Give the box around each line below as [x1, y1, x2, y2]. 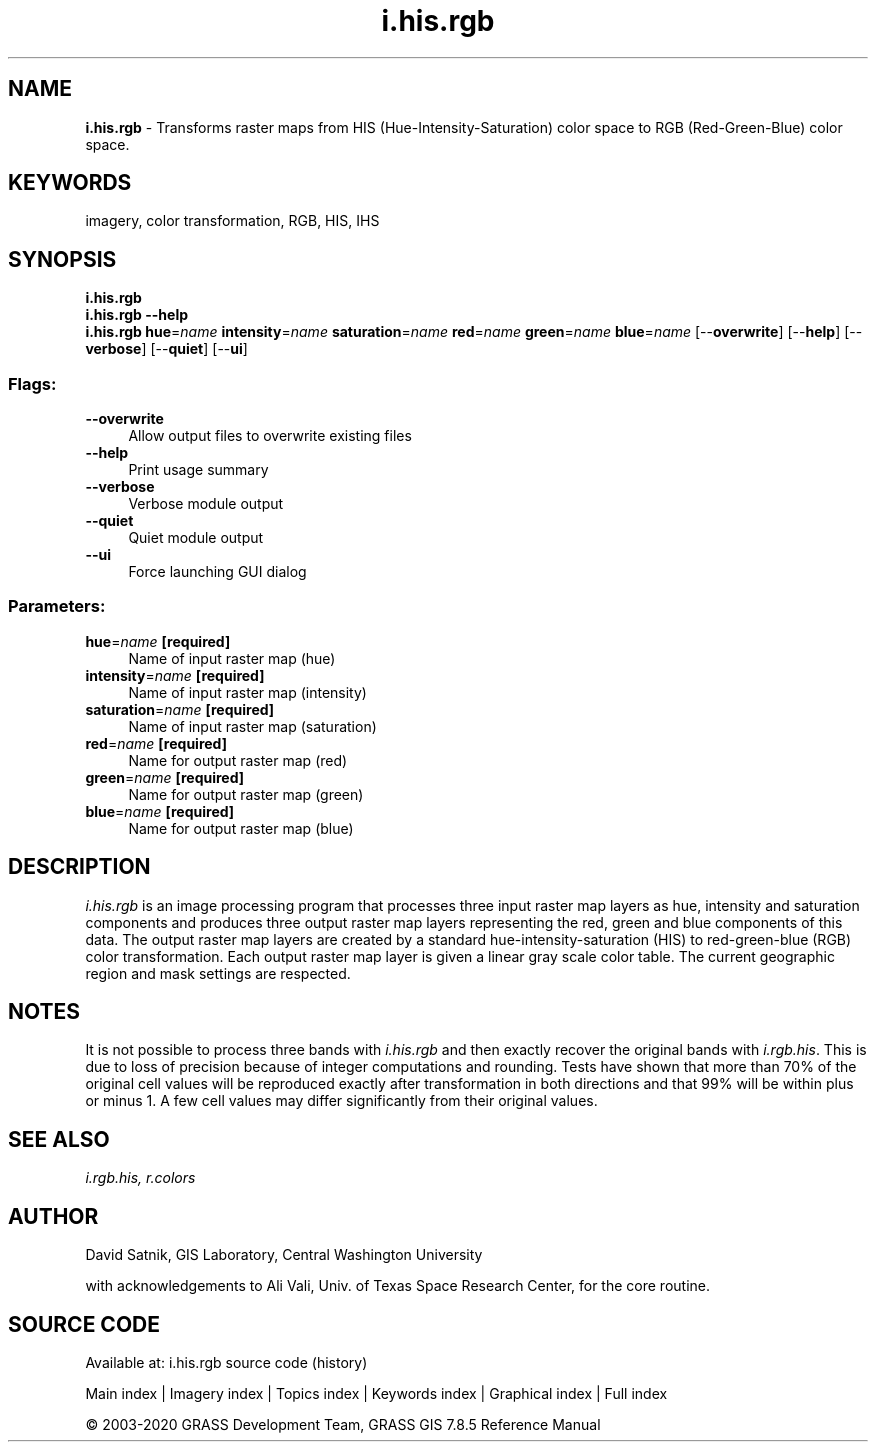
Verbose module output [128, 495, 284, 513]
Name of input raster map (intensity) [128, 683, 367, 701]
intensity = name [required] [85, 666, 265, 684]
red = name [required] [85, 734, 227, 752]
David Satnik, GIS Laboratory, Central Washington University [85, 1246, 483, 1264]
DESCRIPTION [8, 854, 151, 880]
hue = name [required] [85, 632, 231, 650]
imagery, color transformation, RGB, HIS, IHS [85, 212, 380, 230]
